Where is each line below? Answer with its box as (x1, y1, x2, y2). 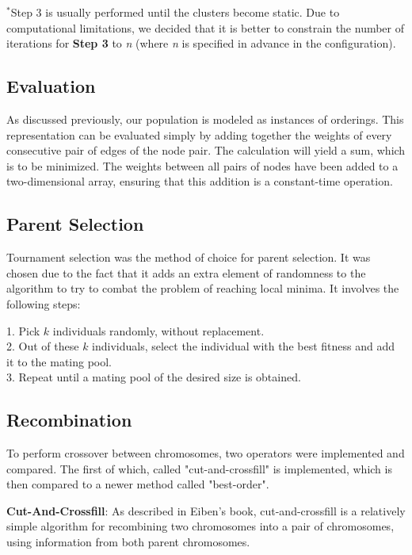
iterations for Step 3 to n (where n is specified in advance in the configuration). (6, 35, 396, 52)
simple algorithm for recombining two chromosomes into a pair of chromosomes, (6, 518, 395, 534)
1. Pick (6, 322, 40, 339)
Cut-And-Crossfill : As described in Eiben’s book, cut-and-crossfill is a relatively (6, 502, 406, 519)
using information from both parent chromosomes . (6, 534, 250, 550)
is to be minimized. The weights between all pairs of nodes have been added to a (6, 157, 399, 174)
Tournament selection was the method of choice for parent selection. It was (6, 249, 371, 266)
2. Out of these (6, 338, 79, 354)
